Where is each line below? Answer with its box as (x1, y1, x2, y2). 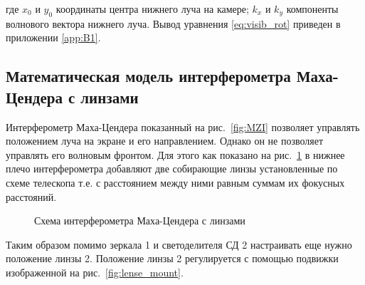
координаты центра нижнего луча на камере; (55, 1, 249, 16)
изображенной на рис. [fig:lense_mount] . (6, 264, 184, 279)
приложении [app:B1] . (6, 30, 101, 45)
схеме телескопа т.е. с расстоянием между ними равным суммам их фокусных (6, 175, 345, 190)
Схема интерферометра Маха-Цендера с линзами (34, 213, 245, 228)
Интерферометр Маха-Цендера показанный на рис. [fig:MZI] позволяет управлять (6, 119, 360, 134)
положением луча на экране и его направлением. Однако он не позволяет (6, 133, 324, 148)
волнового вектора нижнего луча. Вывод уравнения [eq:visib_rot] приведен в (6, 16, 341, 31)
